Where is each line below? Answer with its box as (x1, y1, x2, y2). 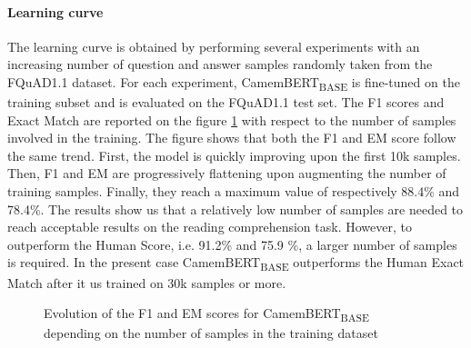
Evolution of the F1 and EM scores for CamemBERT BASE (44, 303, 369, 324)
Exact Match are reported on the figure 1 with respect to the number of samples (7, 110, 456, 129)
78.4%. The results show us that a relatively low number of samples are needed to (7, 199, 464, 218)
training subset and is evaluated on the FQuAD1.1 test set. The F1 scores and (7, 93, 445, 112)
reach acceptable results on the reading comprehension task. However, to (7, 217, 412, 236)
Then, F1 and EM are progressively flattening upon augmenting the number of (7, 164, 446, 183)
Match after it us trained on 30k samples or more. (7, 273, 286, 292)
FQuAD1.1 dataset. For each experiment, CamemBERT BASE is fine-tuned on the (7, 72, 460, 94)
